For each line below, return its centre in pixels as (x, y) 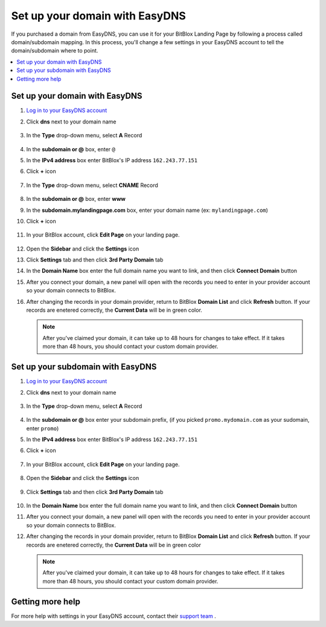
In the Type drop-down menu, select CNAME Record (92, 185)
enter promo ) (43, 428)
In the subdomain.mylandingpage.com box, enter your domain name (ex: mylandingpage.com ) (147, 210)
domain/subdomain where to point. (55, 51)
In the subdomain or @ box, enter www (76, 199)
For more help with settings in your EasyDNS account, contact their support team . (114, 616)
